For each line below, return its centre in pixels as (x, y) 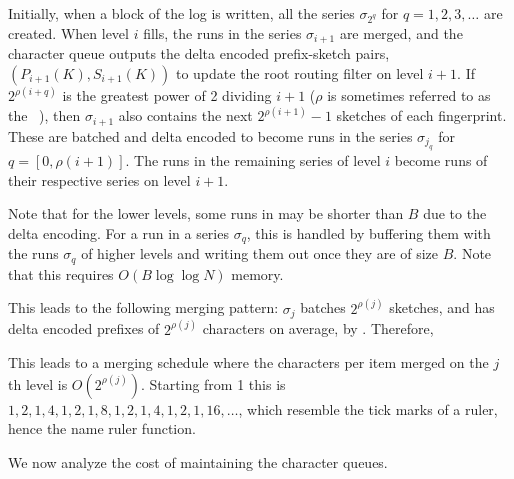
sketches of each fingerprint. (421, 115)
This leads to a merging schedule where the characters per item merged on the (248, 362)
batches (323, 307)
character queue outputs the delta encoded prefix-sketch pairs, (199, 53)
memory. (257, 273)
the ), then (44, 115)
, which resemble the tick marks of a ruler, (368, 408)
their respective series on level (99, 179)
